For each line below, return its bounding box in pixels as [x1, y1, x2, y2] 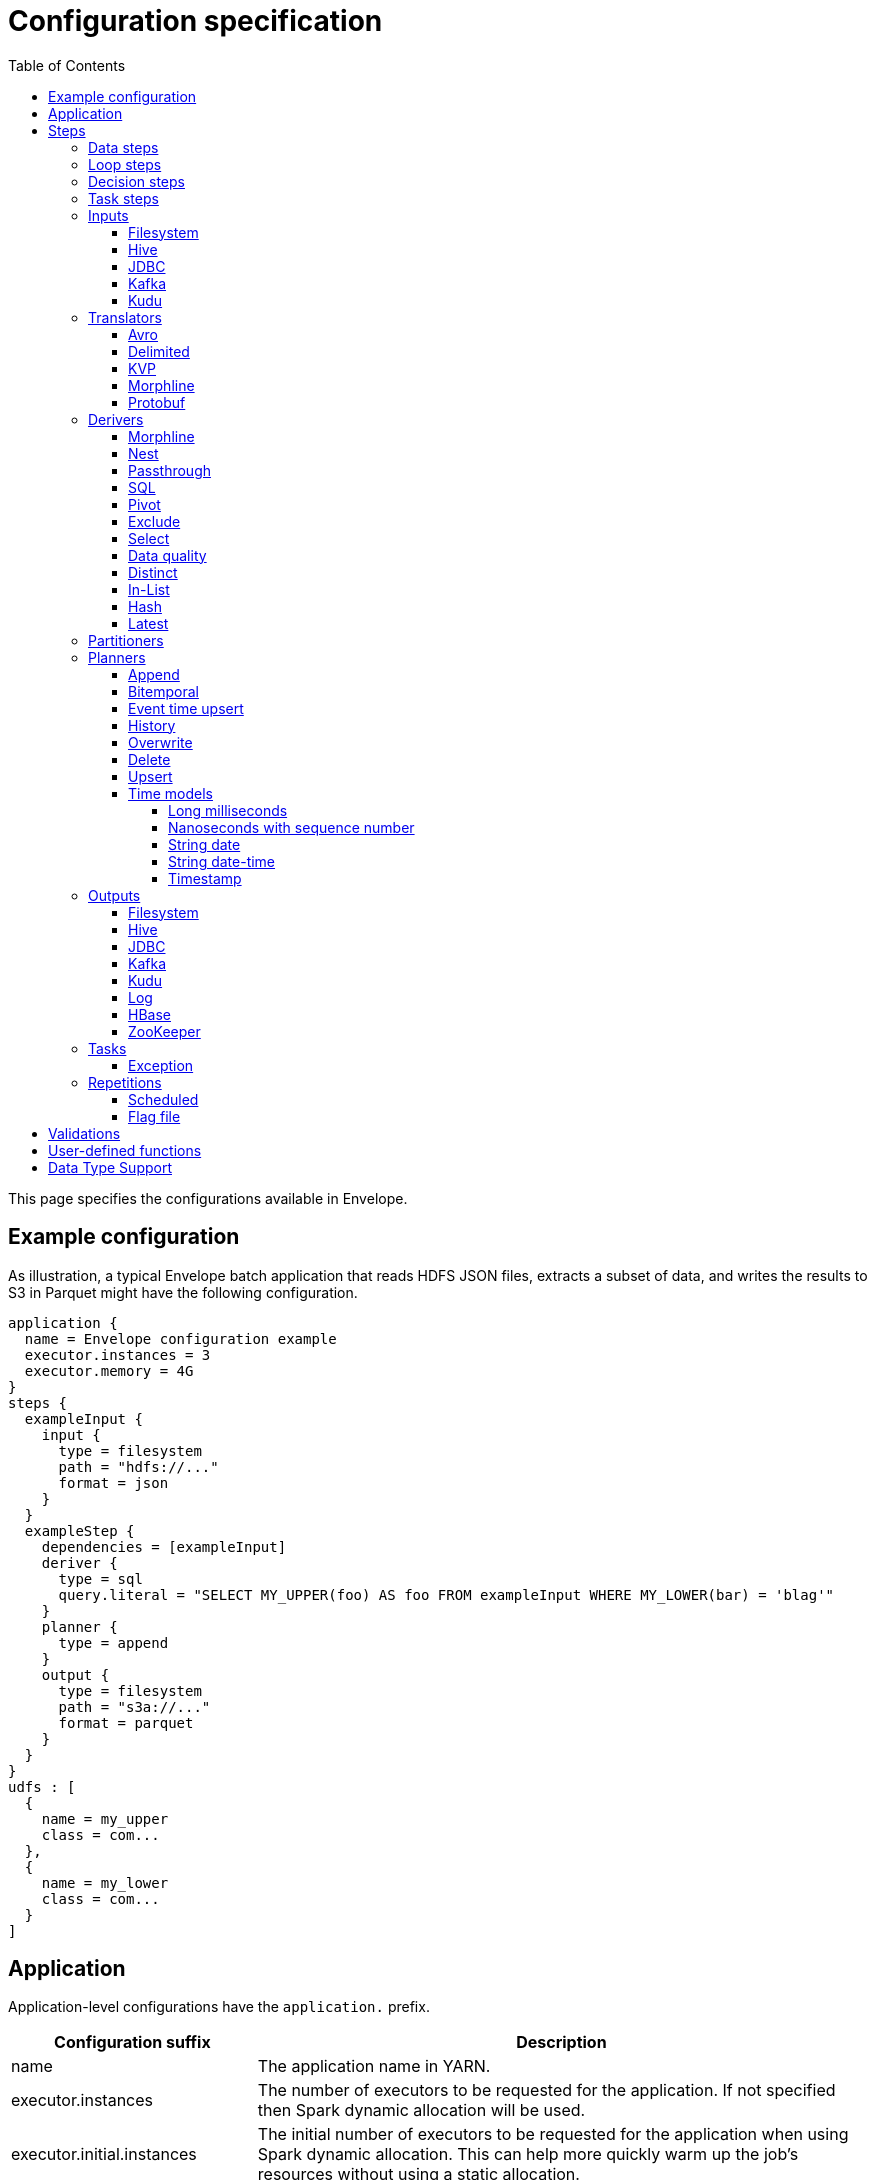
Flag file [128, 1107, 181, 1125]
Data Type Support [48, 1158, 172, 1176]
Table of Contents [8, 56, 126, 74]
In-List [128, 580, 170, 598]
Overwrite [128, 733, 193, 751]
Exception [128, 1056, 194, 1074]
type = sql [58, 1570, 143, 1587]
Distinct [128, 563, 178, 581]
